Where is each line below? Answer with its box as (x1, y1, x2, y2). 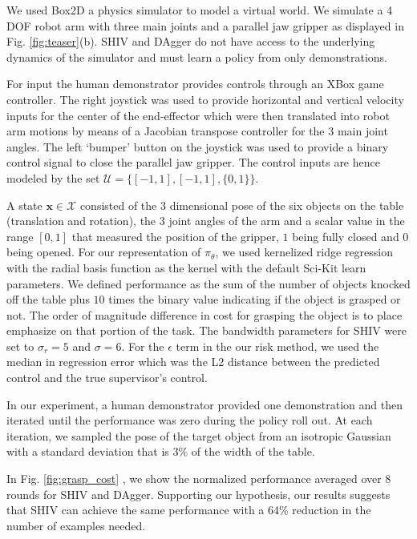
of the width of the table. (191, 443, 315, 460)
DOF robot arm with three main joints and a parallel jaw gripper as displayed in (6, 17, 404, 34)
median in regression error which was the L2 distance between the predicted (6, 353, 380, 370)
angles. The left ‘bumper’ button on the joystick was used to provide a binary (6, 138, 389, 155)
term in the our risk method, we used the (176, 337, 379, 354)
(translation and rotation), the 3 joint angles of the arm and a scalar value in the (6, 212, 405, 229)
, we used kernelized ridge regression (215, 243, 394, 260)
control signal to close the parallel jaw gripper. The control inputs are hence (6, 154, 380, 171)
